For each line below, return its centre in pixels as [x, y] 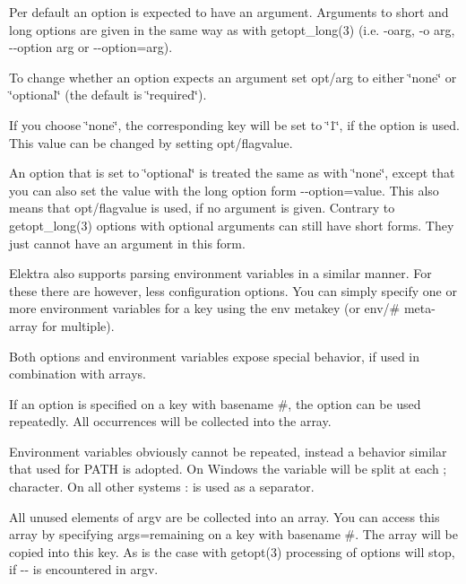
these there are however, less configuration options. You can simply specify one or [233, 290]
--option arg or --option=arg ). [91, 47]
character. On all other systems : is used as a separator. [162, 487]
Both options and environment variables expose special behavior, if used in [215, 356]
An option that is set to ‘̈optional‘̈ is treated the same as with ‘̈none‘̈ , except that [232, 173]
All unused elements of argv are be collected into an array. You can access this [224, 516]
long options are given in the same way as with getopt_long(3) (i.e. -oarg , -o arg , [232, 29]
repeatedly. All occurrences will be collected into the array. [170, 421]
